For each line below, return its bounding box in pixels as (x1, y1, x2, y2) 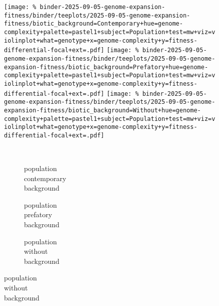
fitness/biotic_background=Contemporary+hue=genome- (4, 20, 183, 28)
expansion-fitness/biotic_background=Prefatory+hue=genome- (4, 63, 208, 71)
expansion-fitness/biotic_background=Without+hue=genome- (4, 106, 201, 114)
